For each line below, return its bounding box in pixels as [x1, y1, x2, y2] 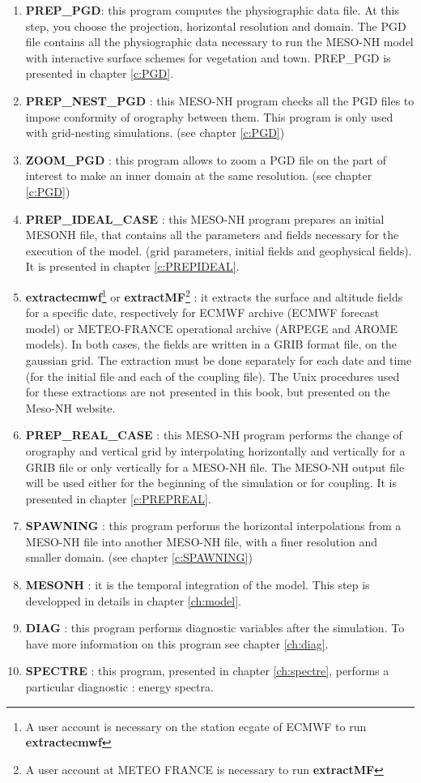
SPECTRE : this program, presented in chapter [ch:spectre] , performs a [25, 662, 389, 679]
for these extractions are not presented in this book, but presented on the [25, 383, 390, 400]
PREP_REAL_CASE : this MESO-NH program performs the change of [25, 426, 402, 443]
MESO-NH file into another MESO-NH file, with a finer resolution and [25, 533, 378, 550]
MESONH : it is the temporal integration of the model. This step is [25, 576, 370, 593]
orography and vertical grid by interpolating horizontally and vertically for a [25, 442, 406, 459]
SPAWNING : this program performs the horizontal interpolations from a [25, 517, 402, 534]
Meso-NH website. [25, 399, 116, 416]
